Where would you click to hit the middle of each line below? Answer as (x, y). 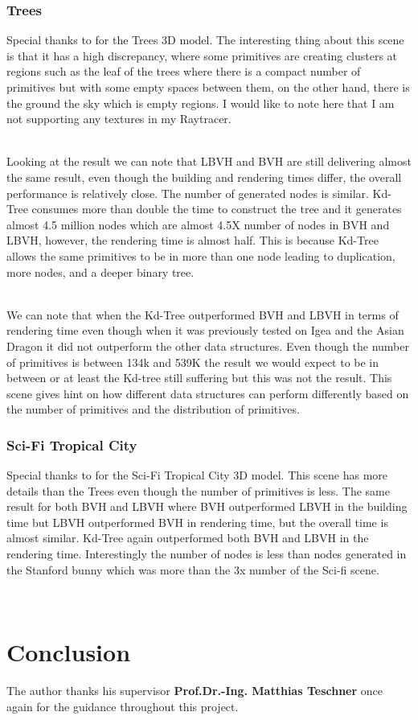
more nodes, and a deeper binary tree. (100, 272)
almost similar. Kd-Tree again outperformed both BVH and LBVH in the (188, 538)
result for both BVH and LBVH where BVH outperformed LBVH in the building (207, 506)
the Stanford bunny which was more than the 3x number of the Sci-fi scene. (193, 569)
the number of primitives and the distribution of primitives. (153, 409)
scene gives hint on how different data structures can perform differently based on (208, 393)
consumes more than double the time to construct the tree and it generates (217, 209)
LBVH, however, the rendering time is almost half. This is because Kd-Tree (193, 240)
